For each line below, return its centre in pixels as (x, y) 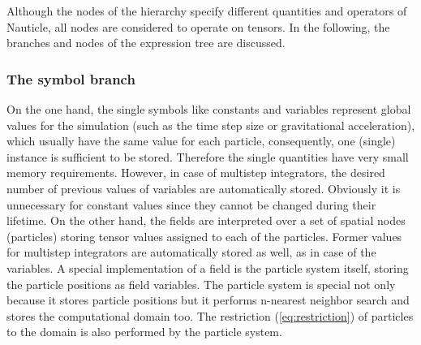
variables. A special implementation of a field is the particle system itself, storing (208, 267)
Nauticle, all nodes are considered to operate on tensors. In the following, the (198, 26)
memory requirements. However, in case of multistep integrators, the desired (196, 172)
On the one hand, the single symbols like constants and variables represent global (209, 109)
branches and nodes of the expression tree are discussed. (146, 43)
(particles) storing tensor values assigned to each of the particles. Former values (204, 236)
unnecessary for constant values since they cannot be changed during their (191, 204)
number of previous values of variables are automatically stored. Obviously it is (204, 188)
